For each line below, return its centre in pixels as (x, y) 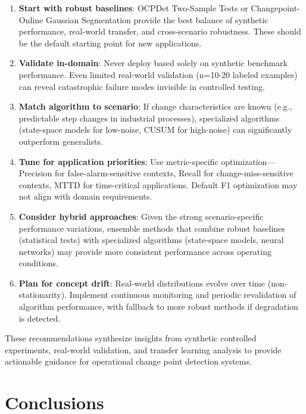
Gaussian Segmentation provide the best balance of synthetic (157, 19)
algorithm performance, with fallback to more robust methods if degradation (158, 306)
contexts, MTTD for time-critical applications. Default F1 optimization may (158, 184)
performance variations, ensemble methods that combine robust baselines (152, 228)
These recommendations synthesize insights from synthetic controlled (131, 338)
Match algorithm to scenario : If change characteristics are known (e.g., (155, 106)
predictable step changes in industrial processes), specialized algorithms (149, 118)
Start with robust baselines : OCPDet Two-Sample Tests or (133, 8)
